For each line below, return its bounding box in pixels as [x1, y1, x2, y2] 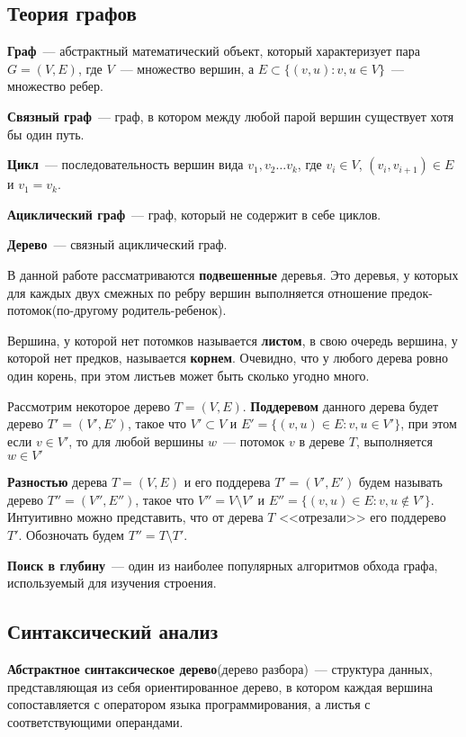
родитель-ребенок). [121, 301, 227, 319]
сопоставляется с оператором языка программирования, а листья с [7, 695, 371, 714]
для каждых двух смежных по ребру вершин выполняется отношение [7, 283, 388, 301]
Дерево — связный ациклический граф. [7, 235, 228, 254]
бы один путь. [7, 124, 85, 143]
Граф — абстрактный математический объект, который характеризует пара [7, 41, 421, 60]
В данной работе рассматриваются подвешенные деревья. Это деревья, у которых [7, 265, 459, 283]
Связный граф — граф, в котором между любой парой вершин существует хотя [7, 106, 454, 125]
